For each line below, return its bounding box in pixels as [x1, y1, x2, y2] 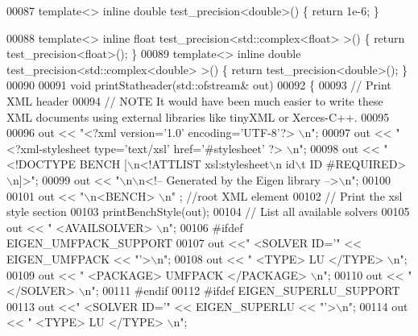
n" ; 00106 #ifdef [163, 218, 243, 235]
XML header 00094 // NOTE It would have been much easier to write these [6, 92, 383, 109]
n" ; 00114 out [342, 297, 408, 314]
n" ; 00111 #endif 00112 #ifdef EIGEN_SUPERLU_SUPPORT [85, 282, 400, 299]
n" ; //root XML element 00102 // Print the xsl [164, 187, 403, 204]
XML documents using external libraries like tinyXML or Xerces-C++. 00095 [6, 108, 390, 125]
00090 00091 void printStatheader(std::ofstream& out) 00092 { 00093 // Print [6, 77, 391, 93]
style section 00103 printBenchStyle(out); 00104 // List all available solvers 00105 [6, 203, 410, 220]
